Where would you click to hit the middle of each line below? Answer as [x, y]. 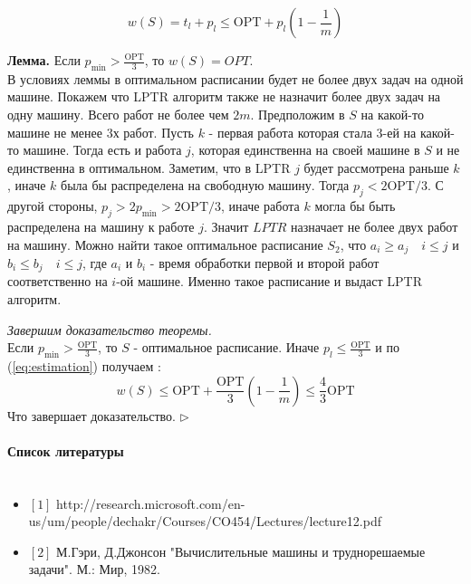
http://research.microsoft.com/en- [151, 503]
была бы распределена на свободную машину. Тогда [205, 185]
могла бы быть [355, 206]
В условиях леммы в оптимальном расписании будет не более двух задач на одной [235, 78]
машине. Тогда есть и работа [102, 150]
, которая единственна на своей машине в [305, 150]
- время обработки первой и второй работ [264, 263]
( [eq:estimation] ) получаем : [84, 366]
